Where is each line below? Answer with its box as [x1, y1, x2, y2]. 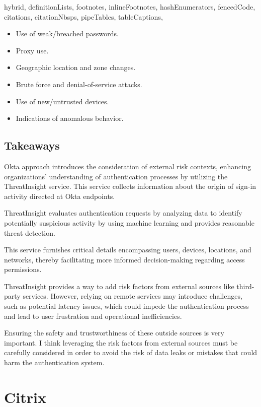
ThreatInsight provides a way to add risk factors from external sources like [4, 281, 234, 291]
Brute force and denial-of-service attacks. [16, 79, 142, 89]
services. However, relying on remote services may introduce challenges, [23, 291, 242, 301]
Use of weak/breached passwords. [16, 28, 119, 39]
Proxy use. [16, 45, 49, 55]
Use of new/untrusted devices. [16, 96, 109, 106]
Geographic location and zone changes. [16, 62, 136, 73]
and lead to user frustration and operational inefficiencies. [4, 310, 182, 321]
